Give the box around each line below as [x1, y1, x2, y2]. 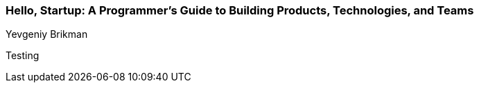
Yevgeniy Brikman [6, 28, 88, 41]
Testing [6, 49, 40, 62]
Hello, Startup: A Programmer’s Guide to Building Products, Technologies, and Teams [6, 3, 474, 17]
